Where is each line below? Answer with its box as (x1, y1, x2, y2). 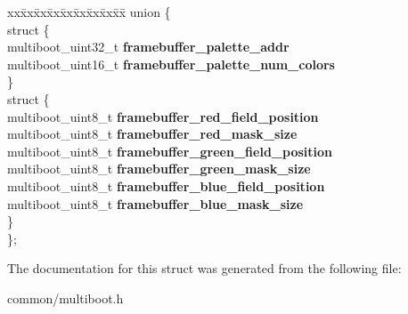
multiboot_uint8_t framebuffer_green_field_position (7, 141, 332, 160)
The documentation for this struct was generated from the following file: (7, 259, 402, 278)
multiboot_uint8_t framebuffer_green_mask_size (7, 159, 311, 178)
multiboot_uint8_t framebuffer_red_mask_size (7, 125, 298, 143)
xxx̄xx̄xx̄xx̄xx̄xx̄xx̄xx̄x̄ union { (7, 3, 171, 20)
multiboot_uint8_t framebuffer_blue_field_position (7, 176, 325, 195)
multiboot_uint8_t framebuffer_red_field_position (7, 107, 319, 125)
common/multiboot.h (7, 288, 124, 307)
